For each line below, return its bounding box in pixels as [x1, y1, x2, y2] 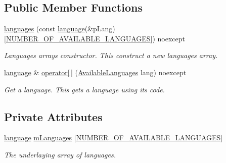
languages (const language [4, 23, 85, 34]
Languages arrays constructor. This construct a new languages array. [4, 50, 218, 61]
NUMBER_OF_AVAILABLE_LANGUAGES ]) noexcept [6, 33, 186, 43]
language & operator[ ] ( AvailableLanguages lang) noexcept [4, 67, 187, 77]
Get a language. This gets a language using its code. [4, 84, 165, 94]
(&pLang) [84, 23, 115, 34]
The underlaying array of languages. [4, 149, 116, 159]
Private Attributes [4, 108, 103, 124]
